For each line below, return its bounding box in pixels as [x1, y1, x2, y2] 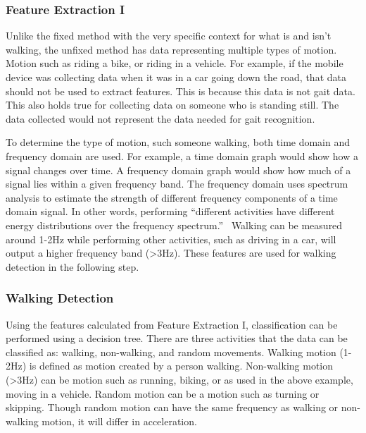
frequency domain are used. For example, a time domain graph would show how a [6, 148, 359, 163]
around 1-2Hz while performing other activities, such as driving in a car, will [6, 231, 336, 246]
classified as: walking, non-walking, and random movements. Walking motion [6, 344, 336, 359]
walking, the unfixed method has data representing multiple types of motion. [6, 42, 337, 56]
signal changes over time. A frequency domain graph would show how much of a [6, 162, 351, 177]
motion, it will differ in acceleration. [42, 413, 197, 428]
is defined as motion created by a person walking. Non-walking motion [29, 358, 334, 373]
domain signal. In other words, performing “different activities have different [6, 204, 335, 219]
